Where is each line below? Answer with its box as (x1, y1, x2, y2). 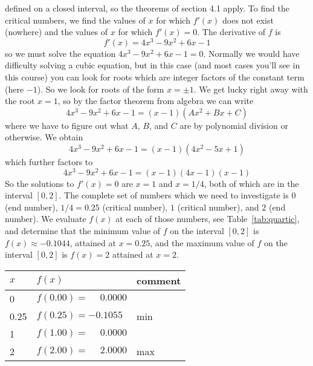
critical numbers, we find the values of (5, 13, 146, 26)
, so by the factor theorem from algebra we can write (57, 94, 254, 107)
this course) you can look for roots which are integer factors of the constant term (5, 71, 305, 83)
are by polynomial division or (179, 119, 288, 131)
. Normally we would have (203, 47, 300, 59)
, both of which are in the (204, 177, 299, 189)
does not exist (222, 13, 274, 26)
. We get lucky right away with (193, 82, 308, 95)
